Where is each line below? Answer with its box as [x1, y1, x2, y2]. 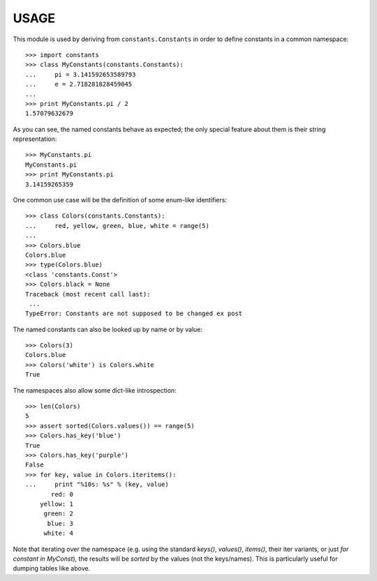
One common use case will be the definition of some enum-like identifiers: [13, 196, 227, 204]
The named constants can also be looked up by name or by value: [13, 325, 202, 333]
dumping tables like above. [13, 564, 91, 573]
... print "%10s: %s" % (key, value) [25, 481, 169, 488]
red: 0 [51, 490, 73, 498]
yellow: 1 [39, 499, 73, 508]
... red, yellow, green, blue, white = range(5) [25, 222, 209, 229]
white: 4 [43, 529, 73, 537]
